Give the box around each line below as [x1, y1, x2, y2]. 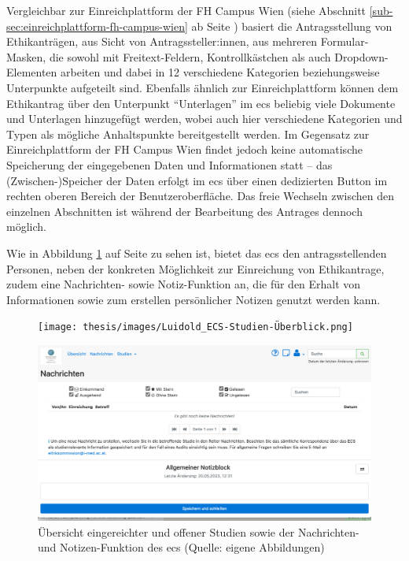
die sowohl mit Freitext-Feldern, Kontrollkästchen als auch [49, 48, 331, 65]
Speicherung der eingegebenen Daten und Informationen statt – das [6, 156, 333, 173]
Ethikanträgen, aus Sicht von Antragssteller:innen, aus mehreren [6, 33, 318, 50]
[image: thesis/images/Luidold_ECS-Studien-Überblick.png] [38, 321, 353, 333]
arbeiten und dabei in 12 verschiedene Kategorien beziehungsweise [61, 64, 380, 80]
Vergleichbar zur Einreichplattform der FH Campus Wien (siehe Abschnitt [6, 2, 367, 18]
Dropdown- [334, 48, 389, 65]
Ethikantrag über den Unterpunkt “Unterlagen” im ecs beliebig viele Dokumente [6, 95, 396, 111]
